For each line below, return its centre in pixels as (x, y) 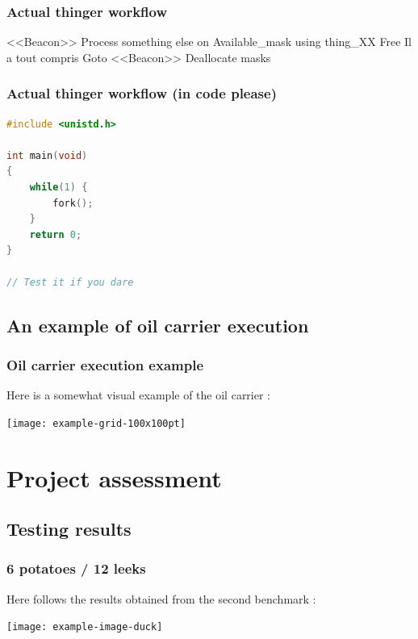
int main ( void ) (47, 155)
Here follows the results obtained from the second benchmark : (161, 598)
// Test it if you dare (70, 282)
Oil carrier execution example (105, 364)
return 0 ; (56, 234)
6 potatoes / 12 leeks (76, 568)
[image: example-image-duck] (85, 627)
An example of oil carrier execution (158, 325)
